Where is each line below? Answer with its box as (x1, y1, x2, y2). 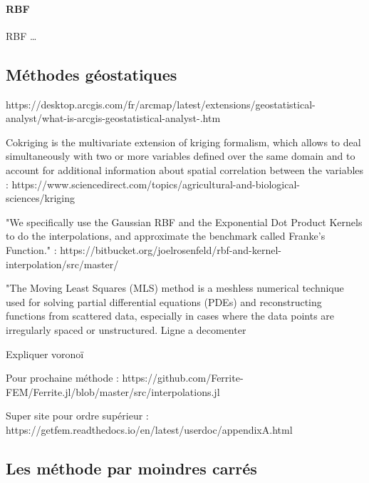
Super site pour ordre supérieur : (6, 408, 149, 423)
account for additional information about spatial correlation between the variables (6, 162, 364, 177)
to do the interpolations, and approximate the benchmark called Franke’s (6, 228, 326, 243)
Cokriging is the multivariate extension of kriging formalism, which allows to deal (6, 134, 361, 149)
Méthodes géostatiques (6, 63, 177, 85)
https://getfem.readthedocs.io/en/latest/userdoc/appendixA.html (6, 422, 293, 437)
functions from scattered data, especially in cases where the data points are (6, 308, 335, 323)
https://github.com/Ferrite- (122, 370, 244, 385)
